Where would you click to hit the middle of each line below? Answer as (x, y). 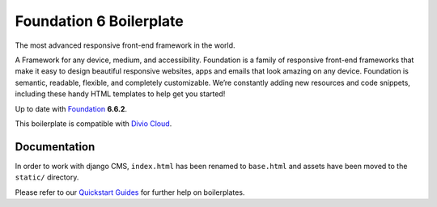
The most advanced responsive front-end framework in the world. (125, 45)
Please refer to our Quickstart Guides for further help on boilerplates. (130, 192)
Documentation (55, 147)
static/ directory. (47, 177)
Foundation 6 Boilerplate (99, 21)
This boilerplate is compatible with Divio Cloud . (93, 123)
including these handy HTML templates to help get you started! (120, 94)
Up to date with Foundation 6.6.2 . (71, 108)
